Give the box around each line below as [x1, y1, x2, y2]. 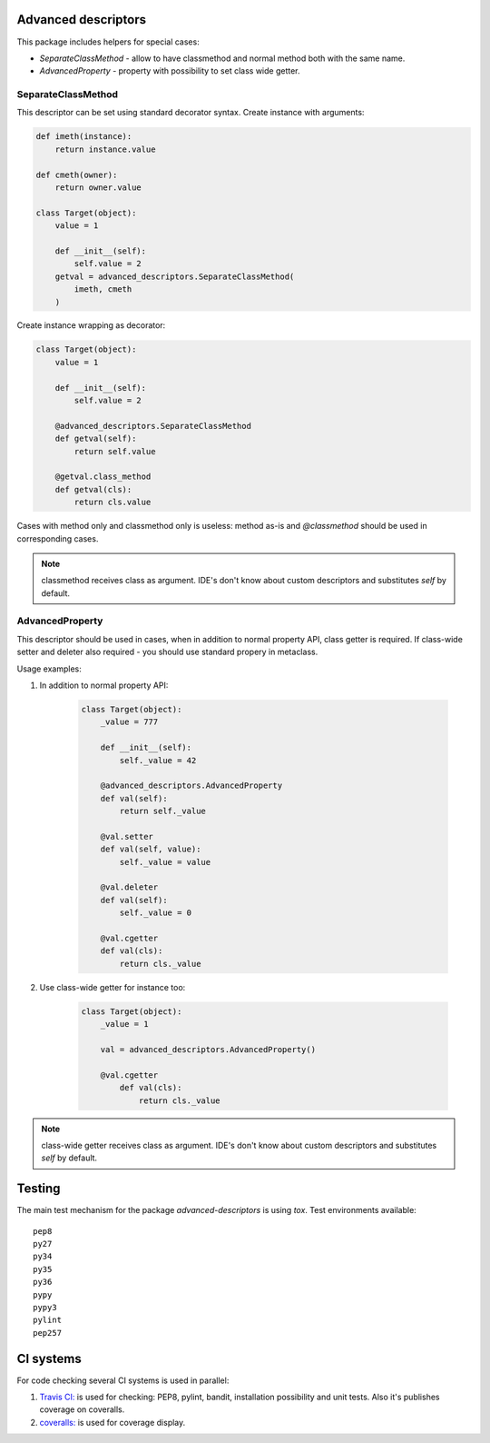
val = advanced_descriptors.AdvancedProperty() [100, 1044, 317, 1054]
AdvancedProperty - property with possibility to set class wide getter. [39, 65, 300, 76]
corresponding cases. [16, 532, 99, 544]
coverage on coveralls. [39, 1404, 125, 1415]
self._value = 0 [119, 908, 192, 918]
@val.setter [100, 831, 154, 841]
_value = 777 [100, 717, 159, 727]
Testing [16, 1181, 61, 1197]
